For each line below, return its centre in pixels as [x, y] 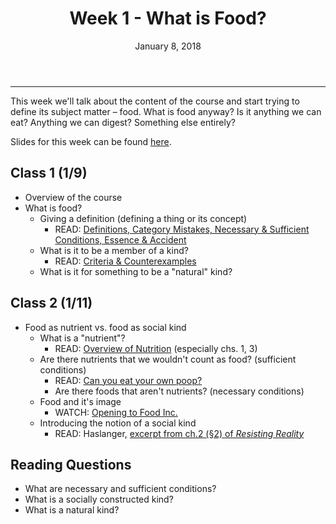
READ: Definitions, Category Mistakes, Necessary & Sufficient [182, 229]
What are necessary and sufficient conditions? [120, 489]
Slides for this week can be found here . [91, 141]
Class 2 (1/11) [51, 303]
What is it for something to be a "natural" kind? [136, 271]
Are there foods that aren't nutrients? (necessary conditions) [179, 391]
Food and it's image [80, 401]
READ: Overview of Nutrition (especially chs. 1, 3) [156, 348]
